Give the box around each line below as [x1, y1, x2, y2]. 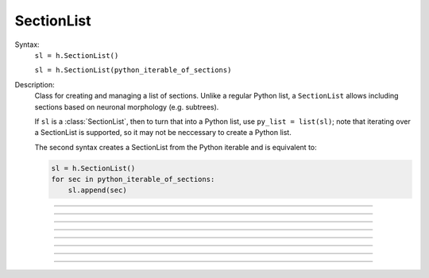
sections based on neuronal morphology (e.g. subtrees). [34, 102, 219, 111]
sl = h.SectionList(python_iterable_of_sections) [34, 66, 232, 75]
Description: [14, 79, 55, 89]
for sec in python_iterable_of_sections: [51, 175, 215, 184]
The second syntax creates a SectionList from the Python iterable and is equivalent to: [34, 142, 317, 152]
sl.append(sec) [68, 186, 127, 195]
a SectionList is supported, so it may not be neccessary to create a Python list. [34, 128, 292, 137]
